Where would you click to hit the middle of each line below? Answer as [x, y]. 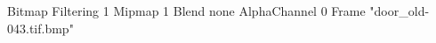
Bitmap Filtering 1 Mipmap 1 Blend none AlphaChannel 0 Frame [186, 11]
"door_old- [400, 11]
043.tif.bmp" [40, 28]
